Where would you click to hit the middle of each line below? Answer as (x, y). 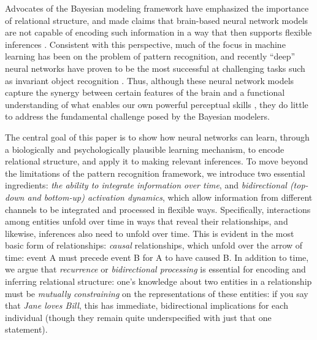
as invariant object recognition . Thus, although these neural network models (150, 80)
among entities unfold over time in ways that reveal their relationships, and (147, 221)
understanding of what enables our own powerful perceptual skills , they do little (157, 104)
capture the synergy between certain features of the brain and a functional (145, 92)
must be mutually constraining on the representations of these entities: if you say (157, 293)
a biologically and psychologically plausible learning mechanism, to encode (145, 149)
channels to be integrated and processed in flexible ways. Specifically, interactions (158, 209)
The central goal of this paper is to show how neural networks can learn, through (157, 137)
